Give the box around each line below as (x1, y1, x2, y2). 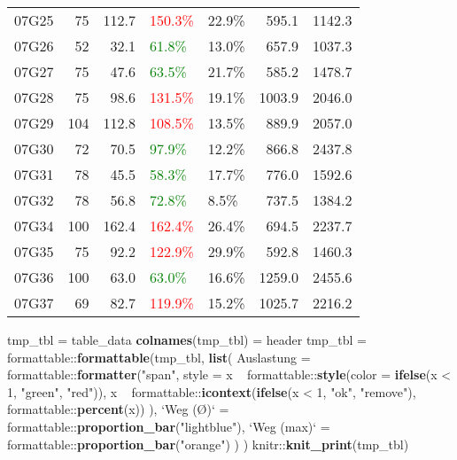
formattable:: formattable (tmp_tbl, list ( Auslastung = (7, 347, 311, 366)
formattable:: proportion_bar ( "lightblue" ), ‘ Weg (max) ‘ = (7, 417, 330, 435)
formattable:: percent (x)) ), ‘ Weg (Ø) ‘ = (7, 400, 229, 418)
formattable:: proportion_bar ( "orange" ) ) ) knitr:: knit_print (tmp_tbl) (7, 434, 409, 453)
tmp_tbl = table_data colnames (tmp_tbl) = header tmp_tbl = (7, 331, 367, 348)
